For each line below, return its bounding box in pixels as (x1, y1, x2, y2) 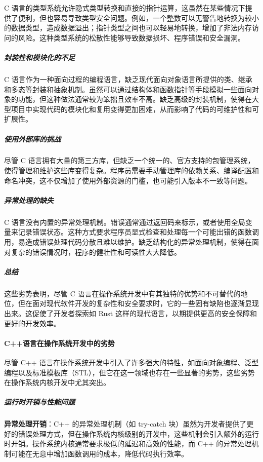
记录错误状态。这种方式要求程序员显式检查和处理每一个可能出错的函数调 (18, 226, 259, 237)
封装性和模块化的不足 (4, 52, 75, 62)
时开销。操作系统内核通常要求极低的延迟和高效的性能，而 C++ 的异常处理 (4, 438, 252, 449)
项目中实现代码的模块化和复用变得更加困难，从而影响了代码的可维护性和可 (11, 103, 259, 114)
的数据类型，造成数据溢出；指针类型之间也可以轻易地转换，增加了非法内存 (4, 22, 252, 33)
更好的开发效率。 (4, 318, 61, 328)
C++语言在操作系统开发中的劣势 (4, 337, 115, 348)
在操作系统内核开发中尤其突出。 (4, 377, 110, 388)
